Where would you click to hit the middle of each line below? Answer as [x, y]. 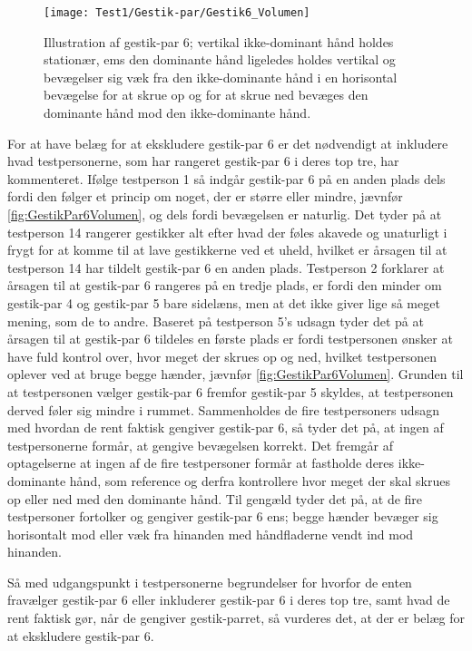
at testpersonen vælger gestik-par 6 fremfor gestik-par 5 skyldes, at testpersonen [231, 391]
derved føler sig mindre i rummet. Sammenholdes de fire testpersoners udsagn [223, 409]
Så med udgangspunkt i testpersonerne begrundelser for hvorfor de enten [210, 582]
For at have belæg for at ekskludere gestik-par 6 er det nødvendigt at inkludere [228, 143]
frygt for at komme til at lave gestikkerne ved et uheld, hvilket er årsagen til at [227, 250]
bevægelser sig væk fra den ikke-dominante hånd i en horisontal [221, 77]
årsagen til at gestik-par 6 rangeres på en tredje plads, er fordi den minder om [225, 285]
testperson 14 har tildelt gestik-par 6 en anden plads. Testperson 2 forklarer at [226, 267]
